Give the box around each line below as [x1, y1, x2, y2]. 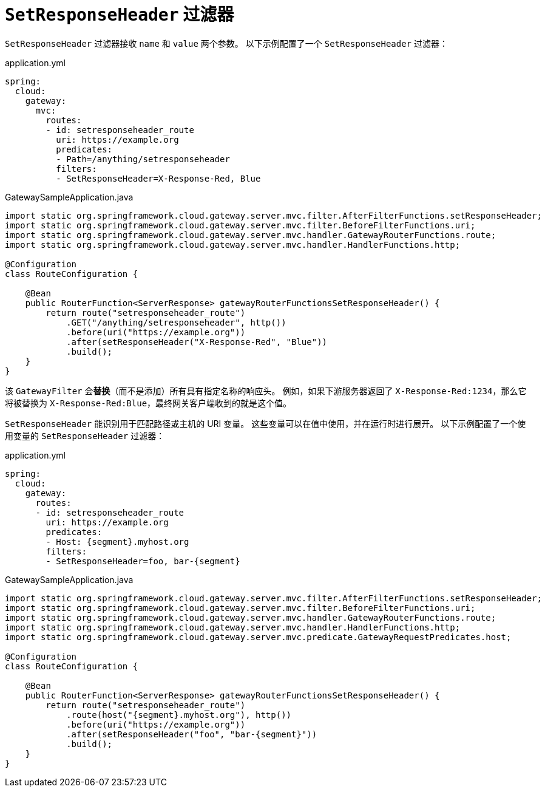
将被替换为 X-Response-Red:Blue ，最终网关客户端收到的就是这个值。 [5, 397, 292, 408]
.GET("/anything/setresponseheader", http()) [66, 317, 286, 327]
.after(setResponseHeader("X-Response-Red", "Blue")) [66, 336, 328, 347]
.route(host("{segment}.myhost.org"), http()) [66, 709, 292, 720]
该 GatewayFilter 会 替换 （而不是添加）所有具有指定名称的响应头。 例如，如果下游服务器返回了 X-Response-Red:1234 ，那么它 [5, 385, 527, 396]
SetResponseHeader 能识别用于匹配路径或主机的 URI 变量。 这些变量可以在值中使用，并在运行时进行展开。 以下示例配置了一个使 [5, 418, 526, 429]
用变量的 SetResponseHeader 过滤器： [5, 430, 165, 441]
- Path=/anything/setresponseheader [56, 154, 230, 164]
